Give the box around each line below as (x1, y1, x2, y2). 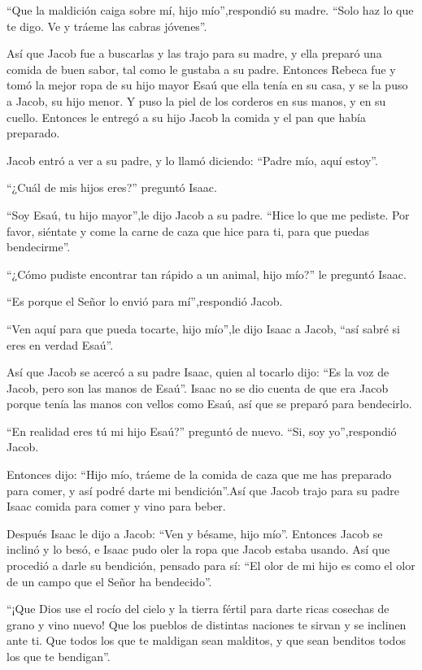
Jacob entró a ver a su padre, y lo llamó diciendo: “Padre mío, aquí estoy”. (7, 151, 378, 168)
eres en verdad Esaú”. (7, 336, 114, 353)
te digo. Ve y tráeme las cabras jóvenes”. (7, 17, 207, 34)
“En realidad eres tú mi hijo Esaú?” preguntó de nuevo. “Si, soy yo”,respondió (7, 422, 397, 439)
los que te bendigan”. (7, 648, 111, 664)
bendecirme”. (7, 238, 71, 255)
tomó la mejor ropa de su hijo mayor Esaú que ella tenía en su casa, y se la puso (7, 76, 408, 94)
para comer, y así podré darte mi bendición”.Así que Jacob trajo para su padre (7, 481, 399, 498)
